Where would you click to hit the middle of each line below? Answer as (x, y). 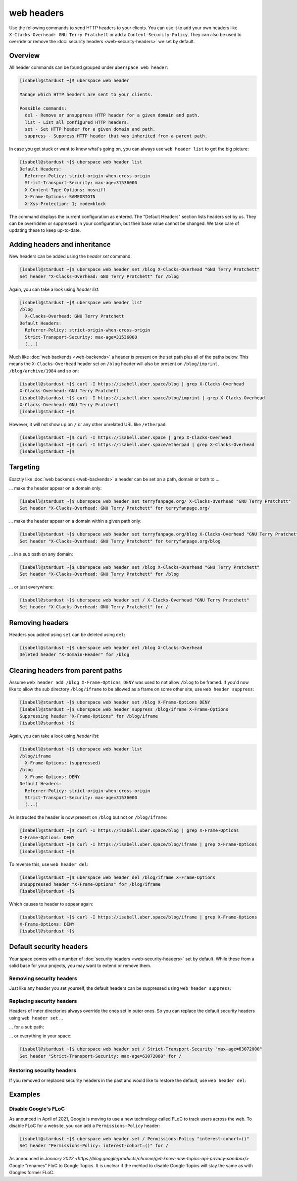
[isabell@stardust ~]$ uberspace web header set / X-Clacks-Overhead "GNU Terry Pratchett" (134, 600)
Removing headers (39, 622)
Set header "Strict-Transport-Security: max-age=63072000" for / (100, 1056)
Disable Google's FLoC (37, 1109)
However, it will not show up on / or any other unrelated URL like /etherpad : (88, 425)
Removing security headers (43, 978)
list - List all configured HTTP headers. (77, 122)
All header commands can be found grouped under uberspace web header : (89, 67)
